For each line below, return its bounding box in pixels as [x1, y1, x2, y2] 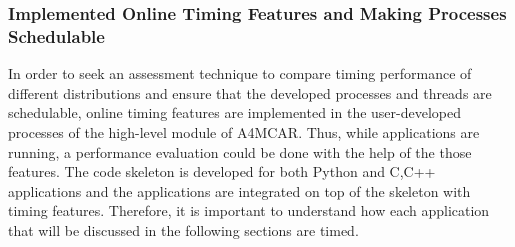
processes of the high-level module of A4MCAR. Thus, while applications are [8, 121, 480, 142]
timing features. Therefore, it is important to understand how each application [8, 200, 490, 221]
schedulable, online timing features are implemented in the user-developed [8, 102, 462, 123]
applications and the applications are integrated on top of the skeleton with [8, 180, 471, 201]
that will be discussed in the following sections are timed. [8, 219, 359, 240]
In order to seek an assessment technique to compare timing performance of [8, 63, 472, 84]
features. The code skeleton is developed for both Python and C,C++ [8, 161, 436, 182]
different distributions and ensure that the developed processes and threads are [8, 82, 492, 103]
